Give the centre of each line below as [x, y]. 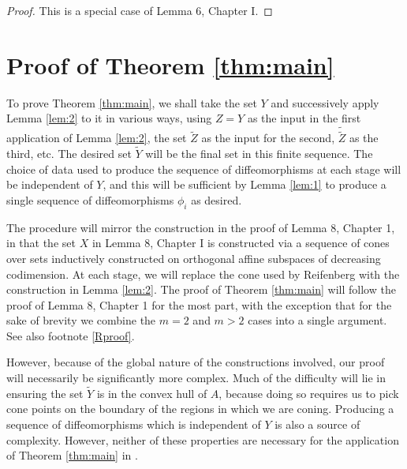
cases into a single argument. [317, 320]
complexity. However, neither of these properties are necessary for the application [203, 439]
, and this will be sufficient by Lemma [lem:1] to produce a [245, 184]
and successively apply [325, 102]
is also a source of [317, 424]
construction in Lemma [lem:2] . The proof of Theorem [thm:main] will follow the [201, 289]
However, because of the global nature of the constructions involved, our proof [196, 362]
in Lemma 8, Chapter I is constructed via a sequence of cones [241, 243]
